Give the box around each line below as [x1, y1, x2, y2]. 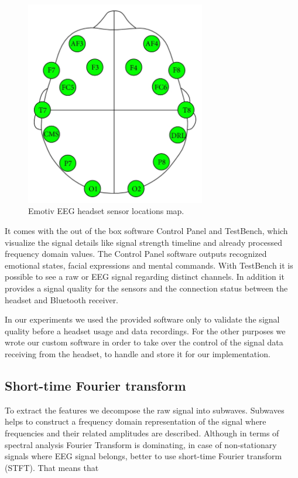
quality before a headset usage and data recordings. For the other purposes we [5, 324, 286, 337]
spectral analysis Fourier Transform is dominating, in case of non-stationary [5, 438, 277, 450]
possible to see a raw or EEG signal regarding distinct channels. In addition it [5, 270, 285, 283]
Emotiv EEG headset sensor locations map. [28, 205, 184, 217]
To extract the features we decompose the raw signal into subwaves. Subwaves [5, 404, 285, 416]
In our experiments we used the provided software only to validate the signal [5, 313, 280, 326]
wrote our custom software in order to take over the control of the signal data [5, 336, 283, 348]
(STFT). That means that [5, 461, 99, 473]
